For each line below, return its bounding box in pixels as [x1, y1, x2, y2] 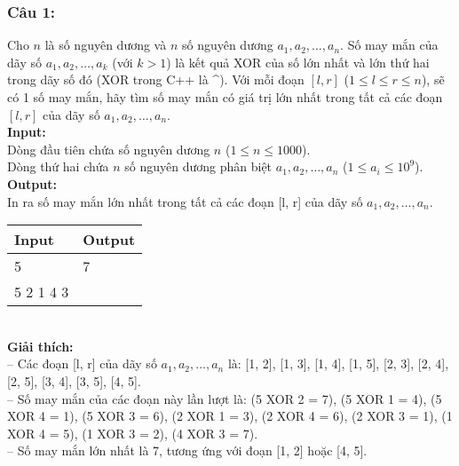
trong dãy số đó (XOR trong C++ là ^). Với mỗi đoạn [7, 70, 305, 89]
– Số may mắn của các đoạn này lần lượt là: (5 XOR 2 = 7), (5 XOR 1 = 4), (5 [7, 389, 442, 407]
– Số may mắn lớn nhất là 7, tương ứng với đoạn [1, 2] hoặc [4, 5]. [7, 441, 368, 460]
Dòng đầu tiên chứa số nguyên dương [7, 139, 210, 158]
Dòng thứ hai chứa [7, 157, 109, 176]
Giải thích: [7, 336, 74, 355]
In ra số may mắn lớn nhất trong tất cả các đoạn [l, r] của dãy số [7, 192, 363, 210]
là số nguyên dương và [44, 36, 167, 54]
